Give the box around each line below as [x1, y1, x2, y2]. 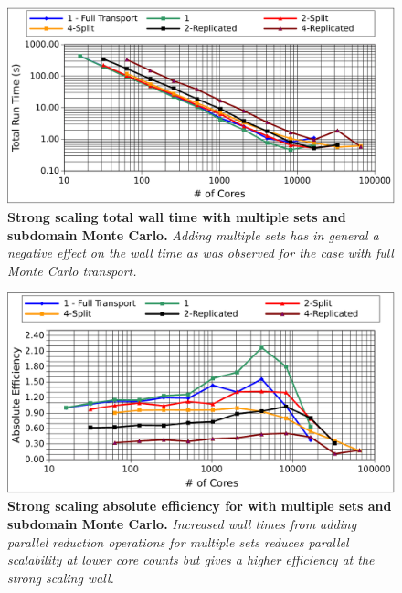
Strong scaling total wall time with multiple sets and [7, 206, 346, 226]
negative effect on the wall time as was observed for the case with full [7, 243, 394, 262]
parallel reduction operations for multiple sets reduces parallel [7, 532, 349, 551]
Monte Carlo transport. [7, 260, 137, 280]
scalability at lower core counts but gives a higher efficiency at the [7, 550, 375, 569]
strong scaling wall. [7, 567, 114, 587]
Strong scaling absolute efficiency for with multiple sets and [7, 496, 392, 515]
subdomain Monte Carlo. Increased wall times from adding [7, 514, 357, 533]
